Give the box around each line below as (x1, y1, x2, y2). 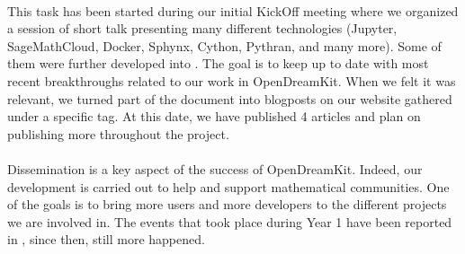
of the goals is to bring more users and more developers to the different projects (7, 195, 447, 214)
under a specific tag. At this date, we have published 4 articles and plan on (7, 107, 421, 126)
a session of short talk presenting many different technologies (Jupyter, (7, 19, 398, 38)
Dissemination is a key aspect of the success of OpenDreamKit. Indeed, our (7, 159, 423, 178)
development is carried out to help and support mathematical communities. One (7, 177, 450, 196)
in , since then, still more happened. (7, 230, 205, 249)
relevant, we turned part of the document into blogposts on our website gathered (7, 89, 452, 108)
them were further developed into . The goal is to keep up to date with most (7, 54, 429, 73)
